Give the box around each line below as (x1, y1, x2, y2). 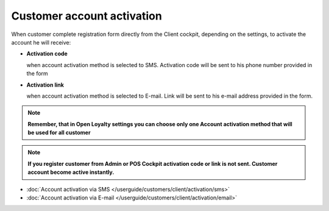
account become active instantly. (27, 168, 115, 176)
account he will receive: (11, 38, 71, 46)
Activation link (26, 81, 64, 88)
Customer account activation (11, 9, 163, 23)
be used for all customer (27, 129, 91, 137)
